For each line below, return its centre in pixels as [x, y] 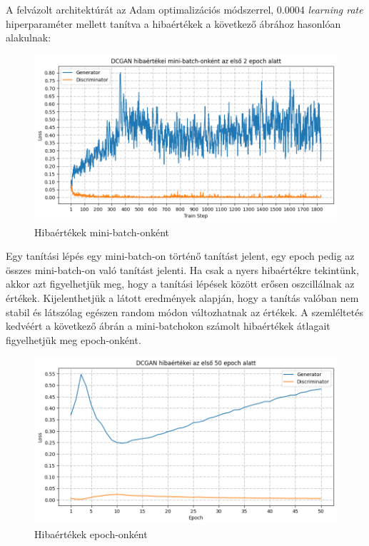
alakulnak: [29, 37]
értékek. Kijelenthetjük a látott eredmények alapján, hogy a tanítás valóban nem [182, 297]
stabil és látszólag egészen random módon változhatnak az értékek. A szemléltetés [184, 312]
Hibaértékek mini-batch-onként [102, 232]
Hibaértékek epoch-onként [91, 534]
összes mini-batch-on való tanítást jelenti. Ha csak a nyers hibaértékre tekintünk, [182, 269]
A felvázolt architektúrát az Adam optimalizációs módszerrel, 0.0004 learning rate [184, 9]
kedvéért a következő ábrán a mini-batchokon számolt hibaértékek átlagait [168, 326]
